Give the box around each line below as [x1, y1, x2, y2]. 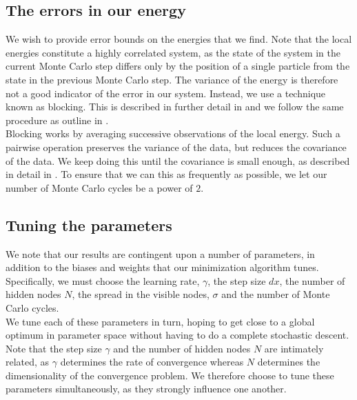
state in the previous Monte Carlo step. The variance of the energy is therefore [6, 72, 338, 86]
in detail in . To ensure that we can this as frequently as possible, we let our [6, 167, 327, 181]
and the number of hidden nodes [113, 341, 251, 355]
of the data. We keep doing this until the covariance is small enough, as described [6, 153, 350, 168]
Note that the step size [6, 341, 102, 355]
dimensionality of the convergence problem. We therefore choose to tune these [6, 368, 334, 382]
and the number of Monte [221, 287, 330, 301]
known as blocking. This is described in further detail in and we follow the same [6, 99, 344, 114]
